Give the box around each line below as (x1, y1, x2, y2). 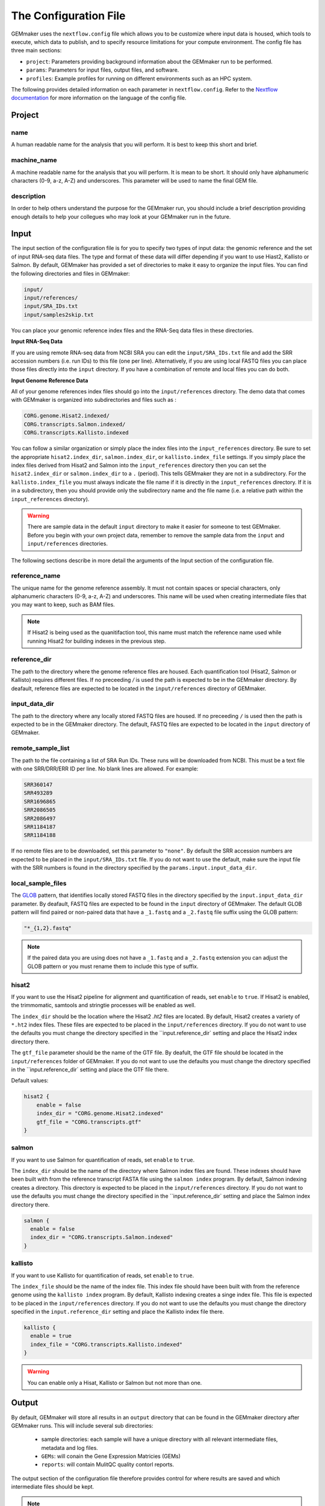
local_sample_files (11, 879, 67, 887)
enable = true (30, 1333, 72, 1340)
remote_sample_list (11, 744, 70, 752)
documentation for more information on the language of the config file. (11, 94, 187, 102)
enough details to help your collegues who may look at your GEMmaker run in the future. (11, 213, 231, 220)
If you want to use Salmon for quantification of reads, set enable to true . (11, 1156, 195, 1163)
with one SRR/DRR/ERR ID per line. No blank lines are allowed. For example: (11, 765, 199, 772)
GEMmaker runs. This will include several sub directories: (11, 1422, 153, 1429)
